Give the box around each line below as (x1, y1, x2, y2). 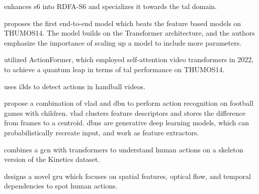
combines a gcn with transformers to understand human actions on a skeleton (4, 144, 243, 154)
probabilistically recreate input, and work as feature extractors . (4, 127, 199, 137)
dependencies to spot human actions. (4, 180, 118, 191)
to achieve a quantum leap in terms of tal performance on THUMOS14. (4, 64, 225, 74)
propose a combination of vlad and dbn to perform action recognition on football (4, 98, 253, 108)
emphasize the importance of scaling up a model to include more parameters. (4, 37, 242, 48)
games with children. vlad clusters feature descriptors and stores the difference (4, 107, 245, 118)
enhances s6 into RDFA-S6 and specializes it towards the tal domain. (4, 1, 217, 11)
